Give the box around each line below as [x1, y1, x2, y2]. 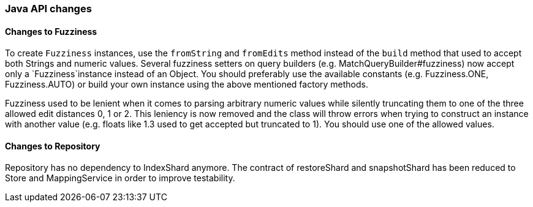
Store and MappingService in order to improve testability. [5, 173, 235, 184]
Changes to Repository [5, 140, 100, 151]
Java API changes [5, 2, 92, 15]
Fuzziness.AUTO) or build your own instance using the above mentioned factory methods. [5, 79, 368, 90]
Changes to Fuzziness [5, 26, 97, 37]
